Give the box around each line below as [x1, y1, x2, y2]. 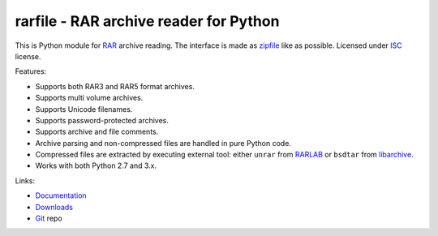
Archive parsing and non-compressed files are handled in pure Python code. [35, 138, 292, 148]
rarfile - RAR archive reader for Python [15, 12, 280, 30]
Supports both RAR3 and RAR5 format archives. [35, 81, 195, 91]
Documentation [35, 191, 87, 200]
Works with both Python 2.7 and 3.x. [35, 161, 157, 170]
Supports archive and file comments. [35, 127, 159, 137]
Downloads [35, 202, 73, 212]
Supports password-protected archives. [35, 115, 170, 125]
